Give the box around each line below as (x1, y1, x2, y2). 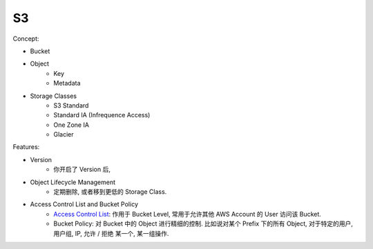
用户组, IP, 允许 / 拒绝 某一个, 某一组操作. (53, 229, 169, 237)
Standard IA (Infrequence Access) (53, 111, 151, 119)
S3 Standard (53, 101, 89, 110)
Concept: (12, 34, 39, 43)
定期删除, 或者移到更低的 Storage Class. (53, 188, 167, 196)
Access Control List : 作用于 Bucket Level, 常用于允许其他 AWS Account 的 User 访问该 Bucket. (53, 210, 321, 218)
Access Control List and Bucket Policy (30, 200, 138, 208)
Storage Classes (30, 92, 77, 100)
